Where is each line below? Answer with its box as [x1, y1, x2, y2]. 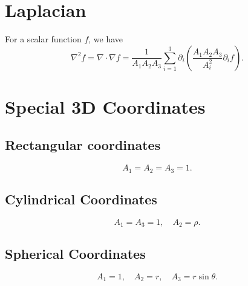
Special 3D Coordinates [5, 94, 206, 119]
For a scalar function [5, 33, 82, 45]
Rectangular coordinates [5, 135, 161, 154]
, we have [88, 33, 123, 45]
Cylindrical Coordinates [5, 190, 157, 209]
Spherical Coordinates [5, 244, 146, 262]
